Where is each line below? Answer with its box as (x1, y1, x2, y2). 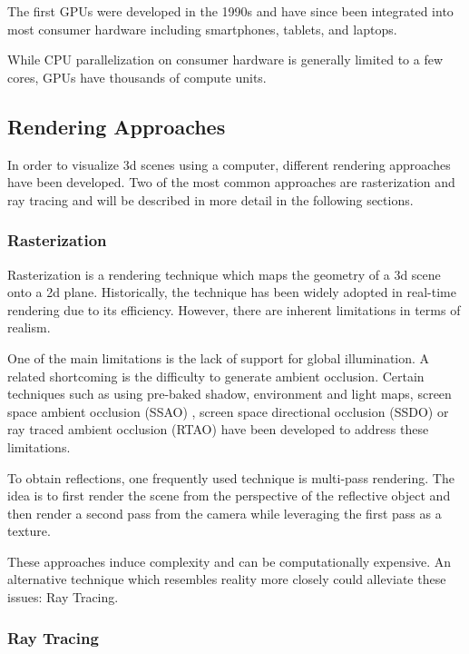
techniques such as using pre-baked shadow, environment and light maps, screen (7, 384, 452, 403)
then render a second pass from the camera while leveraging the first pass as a (7, 503, 442, 522)
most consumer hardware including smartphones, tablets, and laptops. (7, 19, 397, 38)
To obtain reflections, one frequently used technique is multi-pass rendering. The (7, 468, 454, 487)
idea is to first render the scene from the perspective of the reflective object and (7, 486, 451, 505)
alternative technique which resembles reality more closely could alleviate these (7, 570, 446, 589)
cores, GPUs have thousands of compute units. (7, 67, 267, 86)
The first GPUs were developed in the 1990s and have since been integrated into (7, 2, 454, 20)
